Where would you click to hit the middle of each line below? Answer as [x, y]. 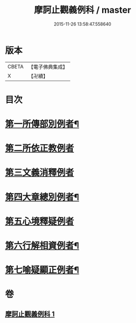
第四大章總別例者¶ [42, 197]
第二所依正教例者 [40, 148]
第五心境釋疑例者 [40, 221]
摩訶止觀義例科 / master [82, 10]
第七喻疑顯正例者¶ [42, 270]
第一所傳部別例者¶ [42, 124]
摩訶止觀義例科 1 [30, 314]
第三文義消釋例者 [40, 173]
